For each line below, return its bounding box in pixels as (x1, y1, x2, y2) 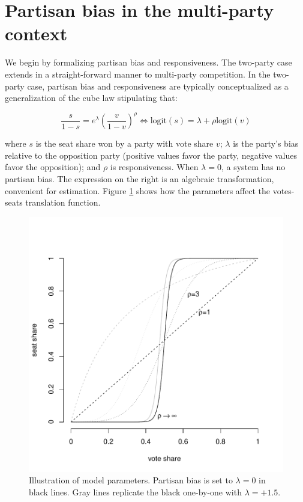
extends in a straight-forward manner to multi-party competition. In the (5, 67, 271, 80)
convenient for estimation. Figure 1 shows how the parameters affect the (5, 184, 271, 197)
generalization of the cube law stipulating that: (5, 91, 178, 104)
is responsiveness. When (110, 161, 199, 173)
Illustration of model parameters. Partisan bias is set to (29, 474, 233, 486)
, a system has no (221, 161, 286, 173)
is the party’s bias (233, 137, 299, 150)
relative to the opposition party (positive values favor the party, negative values (5, 148, 297, 161)
